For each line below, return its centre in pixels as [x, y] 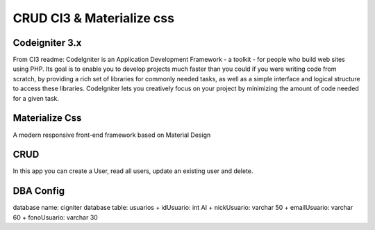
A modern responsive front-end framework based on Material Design [112, 135]
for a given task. [36, 98]
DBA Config [39, 191]
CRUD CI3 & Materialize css [94, 18]
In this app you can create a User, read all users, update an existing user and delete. [133, 171]
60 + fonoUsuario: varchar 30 [56, 217]
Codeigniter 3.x [47, 43]
